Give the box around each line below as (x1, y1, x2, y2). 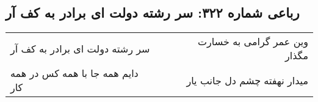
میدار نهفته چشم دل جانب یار (186, 73, 308, 87)
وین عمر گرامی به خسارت (198, 34, 308, 49)
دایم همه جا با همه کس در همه (10, 66, 139, 81)
